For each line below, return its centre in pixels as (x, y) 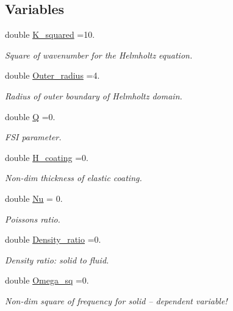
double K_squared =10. (50, 34)
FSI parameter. (33, 137)
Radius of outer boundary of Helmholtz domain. (94, 95)
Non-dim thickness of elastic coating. (73, 178)
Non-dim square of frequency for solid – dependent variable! (116, 300)
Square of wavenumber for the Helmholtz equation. (99, 55)
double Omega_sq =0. (47, 280)
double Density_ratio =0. (53, 239)
